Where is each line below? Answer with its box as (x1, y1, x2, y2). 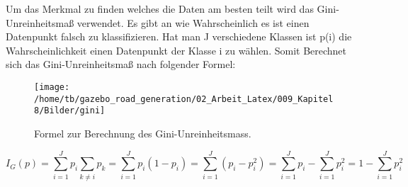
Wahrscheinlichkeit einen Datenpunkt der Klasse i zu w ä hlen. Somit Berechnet (6, 42, 347, 57)
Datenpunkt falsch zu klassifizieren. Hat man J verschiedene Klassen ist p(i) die (6, 29, 352, 44)
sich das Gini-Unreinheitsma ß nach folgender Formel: (6, 57, 236, 72)
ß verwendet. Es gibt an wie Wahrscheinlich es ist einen (69, 15, 310, 30)
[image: (34, 81, 70, 92)
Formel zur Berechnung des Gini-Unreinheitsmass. (34, 125, 251, 140)
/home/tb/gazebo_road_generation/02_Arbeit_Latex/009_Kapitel (34, 93, 334, 104)
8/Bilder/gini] (34, 106, 106, 116)
